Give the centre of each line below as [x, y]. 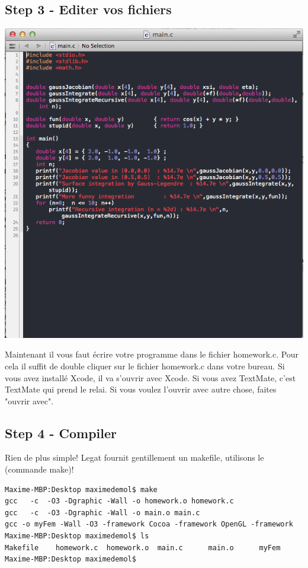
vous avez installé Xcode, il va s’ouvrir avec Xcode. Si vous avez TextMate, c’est [150, 377]
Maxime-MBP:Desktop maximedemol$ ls [77, 536]
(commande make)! [39, 469]
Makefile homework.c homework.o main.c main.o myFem [143, 548]
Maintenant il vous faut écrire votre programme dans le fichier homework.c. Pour [152, 354]
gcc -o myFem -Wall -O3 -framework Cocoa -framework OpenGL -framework [149, 524]
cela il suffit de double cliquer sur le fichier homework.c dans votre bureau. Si [145, 366]
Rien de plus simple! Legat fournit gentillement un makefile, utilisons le [134, 457]
